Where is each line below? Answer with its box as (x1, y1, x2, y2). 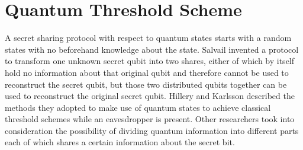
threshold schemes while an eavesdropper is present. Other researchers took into (5, 113, 295, 125)
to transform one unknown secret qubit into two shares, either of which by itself (5, 55, 295, 67)
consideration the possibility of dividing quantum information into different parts (5, 124, 299, 136)
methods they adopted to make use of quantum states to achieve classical (5, 101, 271, 113)
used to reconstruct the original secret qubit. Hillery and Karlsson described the (5, 90, 295, 102)
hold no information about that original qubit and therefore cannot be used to (5, 66, 289, 78)
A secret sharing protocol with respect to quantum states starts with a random (5, 31, 292, 44)
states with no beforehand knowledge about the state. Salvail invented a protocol (5, 43, 299, 55)
